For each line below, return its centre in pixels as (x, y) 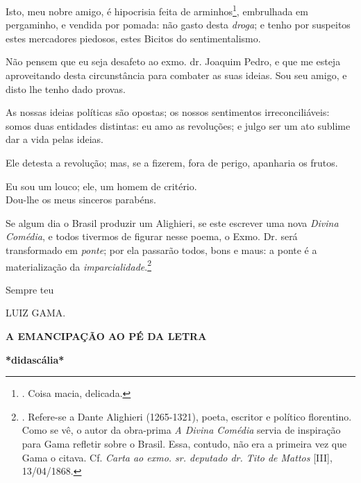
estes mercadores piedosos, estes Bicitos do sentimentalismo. (133, 38)
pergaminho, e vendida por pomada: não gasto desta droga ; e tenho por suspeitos (178, 25)
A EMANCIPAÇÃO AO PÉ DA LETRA (106, 336)
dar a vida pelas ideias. (54, 139)
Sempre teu (30, 289)
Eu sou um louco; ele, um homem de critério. (101, 186)
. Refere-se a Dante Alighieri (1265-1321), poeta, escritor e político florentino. (187, 416)
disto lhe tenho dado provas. (66, 88)
